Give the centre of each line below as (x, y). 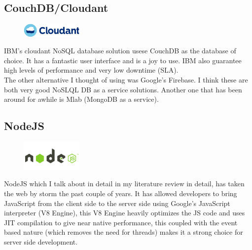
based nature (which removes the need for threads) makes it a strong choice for (124, 232)
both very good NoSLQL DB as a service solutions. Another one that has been (123, 89)
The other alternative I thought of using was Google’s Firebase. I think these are (126, 80)
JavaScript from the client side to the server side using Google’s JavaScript (117, 203)
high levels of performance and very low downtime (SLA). (91, 70)
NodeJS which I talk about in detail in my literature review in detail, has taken (124, 184)
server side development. (41, 241)
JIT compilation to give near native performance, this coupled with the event (121, 222)
